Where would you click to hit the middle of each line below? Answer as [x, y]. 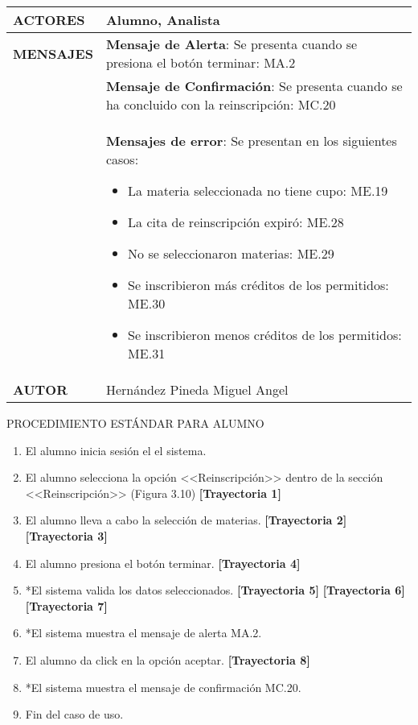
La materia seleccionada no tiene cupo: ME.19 [258, 191]
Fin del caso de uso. [74, 714]
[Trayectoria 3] [66, 535]
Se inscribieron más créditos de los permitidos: [258, 285]
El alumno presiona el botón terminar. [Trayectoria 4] [163, 563]
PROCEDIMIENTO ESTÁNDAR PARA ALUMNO [135, 423]
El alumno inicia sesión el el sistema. [116, 450]
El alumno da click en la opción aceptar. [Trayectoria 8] [168, 659]
